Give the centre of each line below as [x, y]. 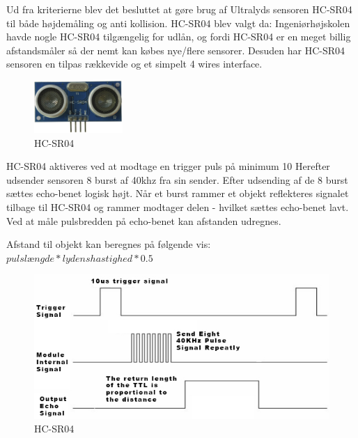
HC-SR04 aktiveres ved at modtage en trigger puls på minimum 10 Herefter [168, 166]
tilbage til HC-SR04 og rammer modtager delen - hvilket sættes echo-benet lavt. [178, 206]
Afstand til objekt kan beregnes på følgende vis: [109, 244]
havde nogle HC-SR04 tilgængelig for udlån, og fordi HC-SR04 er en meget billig [179, 37]
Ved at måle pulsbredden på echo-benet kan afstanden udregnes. [144, 220]
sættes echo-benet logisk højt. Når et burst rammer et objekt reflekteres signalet [178, 193]
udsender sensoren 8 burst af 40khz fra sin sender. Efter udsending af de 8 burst [177, 179]
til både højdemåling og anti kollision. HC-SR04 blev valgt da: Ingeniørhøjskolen [178, 23]
